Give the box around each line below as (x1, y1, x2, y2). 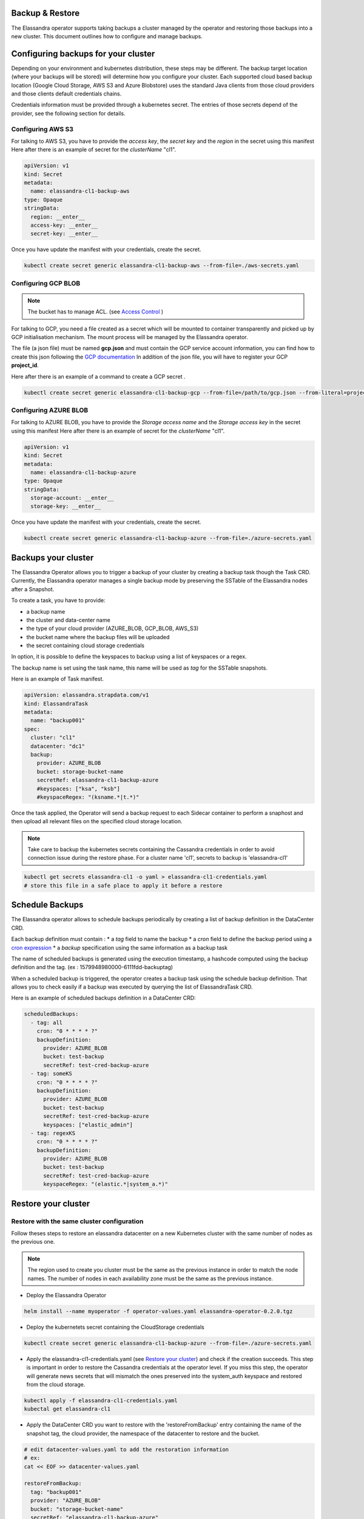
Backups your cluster (11, 552, 94, 563)
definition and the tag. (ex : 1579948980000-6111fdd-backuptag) (11, 964, 173, 971)
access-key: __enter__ (30, 222, 98, 229)
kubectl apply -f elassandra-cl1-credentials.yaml (24, 1397, 178, 1404)
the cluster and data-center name (26, 616, 110, 623)
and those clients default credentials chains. (11, 90, 122, 97)
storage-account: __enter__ (30, 495, 114, 501)
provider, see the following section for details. (11, 109, 126, 117)
